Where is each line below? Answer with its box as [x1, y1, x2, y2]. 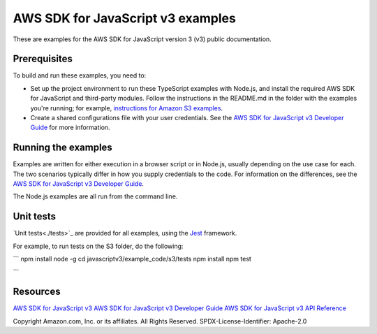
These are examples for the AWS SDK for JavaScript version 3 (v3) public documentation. [13, 35, 272, 43]
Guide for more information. [30, 123, 111, 132]
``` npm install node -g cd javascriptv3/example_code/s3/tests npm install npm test [13, 255, 251, 263]
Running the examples [13, 142, 113, 154]
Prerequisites [13, 53, 73, 65]
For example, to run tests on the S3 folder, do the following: [13, 242, 184, 250]
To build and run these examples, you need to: [13, 71, 147, 80]
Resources [13, 286, 61, 298]
